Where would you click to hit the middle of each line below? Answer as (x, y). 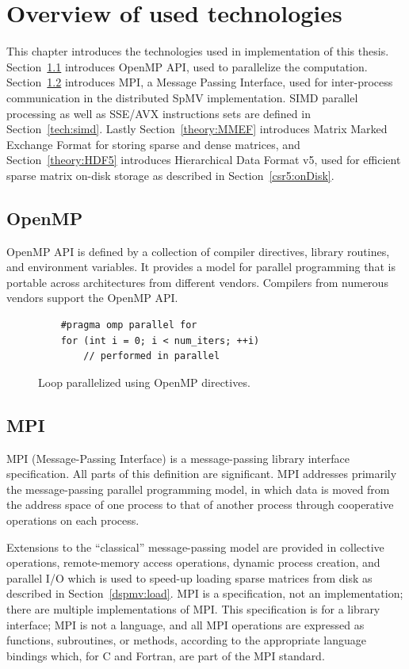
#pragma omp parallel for (129, 325)
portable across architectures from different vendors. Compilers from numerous (197, 282)
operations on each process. (73, 520)
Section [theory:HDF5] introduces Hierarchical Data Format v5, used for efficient (204, 160)
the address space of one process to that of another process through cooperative (200, 505)
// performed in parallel (152, 356)
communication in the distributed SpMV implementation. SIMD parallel (182, 97)
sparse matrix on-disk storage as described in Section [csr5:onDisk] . (170, 175)
